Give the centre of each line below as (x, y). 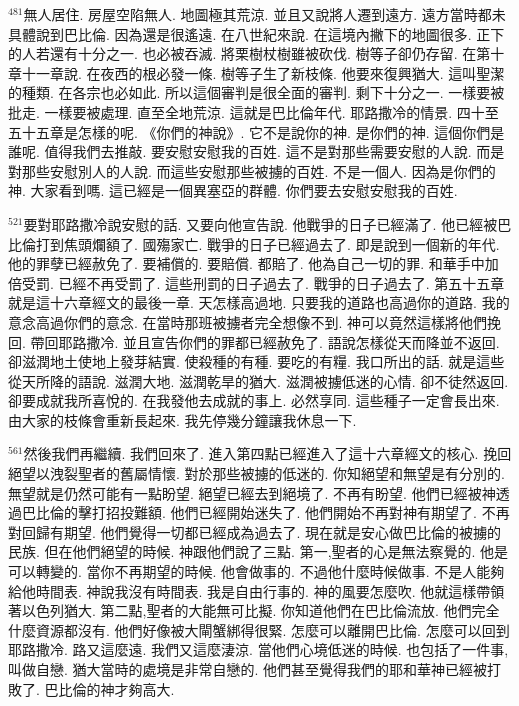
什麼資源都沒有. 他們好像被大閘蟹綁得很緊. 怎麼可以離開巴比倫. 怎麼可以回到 (259, 629)
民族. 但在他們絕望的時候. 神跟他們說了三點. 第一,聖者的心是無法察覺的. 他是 (258, 551)
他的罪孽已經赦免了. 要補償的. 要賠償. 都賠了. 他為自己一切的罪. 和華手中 (246, 263)
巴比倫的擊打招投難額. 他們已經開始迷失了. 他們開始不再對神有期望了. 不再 (265, 512)
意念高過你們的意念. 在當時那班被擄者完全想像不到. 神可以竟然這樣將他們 (248, 321)
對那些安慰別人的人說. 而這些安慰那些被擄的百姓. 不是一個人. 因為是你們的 (252, 170)
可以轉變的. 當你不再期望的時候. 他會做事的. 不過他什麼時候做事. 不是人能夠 (256, 571)
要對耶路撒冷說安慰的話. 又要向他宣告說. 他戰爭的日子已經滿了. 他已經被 (260, 223)
